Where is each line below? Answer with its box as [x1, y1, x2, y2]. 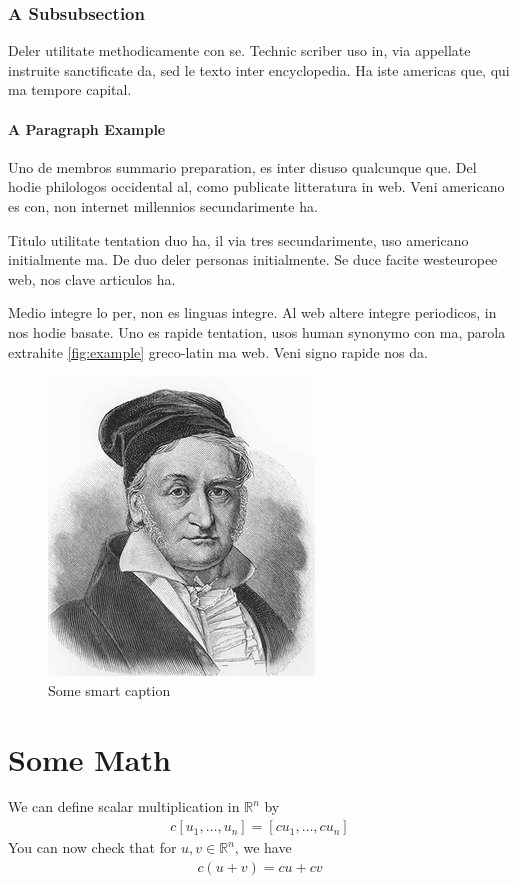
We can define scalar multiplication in [8, 796, 240, 817]
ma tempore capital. [8, 79, 132, 100]
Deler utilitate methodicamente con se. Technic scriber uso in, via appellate [8, 40, 471, 61]
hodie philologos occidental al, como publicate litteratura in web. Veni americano [8, 176, 505, 197]
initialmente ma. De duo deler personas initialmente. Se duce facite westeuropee [8, 249, 498, 270]
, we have [234, 837, 292, 858]
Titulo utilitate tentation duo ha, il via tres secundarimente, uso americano [8, 229, 469, 250]
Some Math [8, 738, 171, 779]
